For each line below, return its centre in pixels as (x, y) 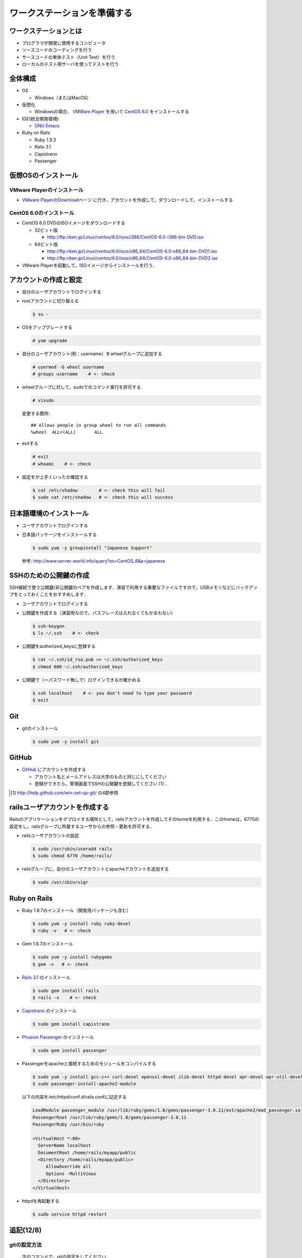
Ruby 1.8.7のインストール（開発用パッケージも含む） (77, 910)
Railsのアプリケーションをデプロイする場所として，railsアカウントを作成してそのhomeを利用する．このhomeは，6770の (134, 819)
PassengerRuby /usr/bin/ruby (68, 1124)
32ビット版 (46, 230)
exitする (30, 443)
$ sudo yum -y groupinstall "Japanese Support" (92, 548)
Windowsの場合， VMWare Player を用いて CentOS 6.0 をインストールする (112, 112)
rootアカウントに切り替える (50, 301)
